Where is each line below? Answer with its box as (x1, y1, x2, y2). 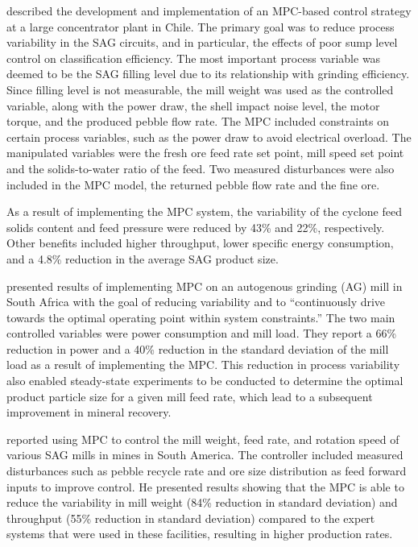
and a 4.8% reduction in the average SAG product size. (6, 250, 279, 267)
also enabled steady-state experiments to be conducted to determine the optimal (6, 372, 404, 389)
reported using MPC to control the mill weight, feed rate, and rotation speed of (6, 430, 399, 447)
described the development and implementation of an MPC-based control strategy (6, 2, 412, 19)
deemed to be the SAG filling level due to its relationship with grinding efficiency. (6, 65, 410, 82)
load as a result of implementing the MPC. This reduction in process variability (6, 356, 400, 373)
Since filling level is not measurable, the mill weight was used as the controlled (6, 81, 394, 97)
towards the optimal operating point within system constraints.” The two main (6, 309, 395, 325)
